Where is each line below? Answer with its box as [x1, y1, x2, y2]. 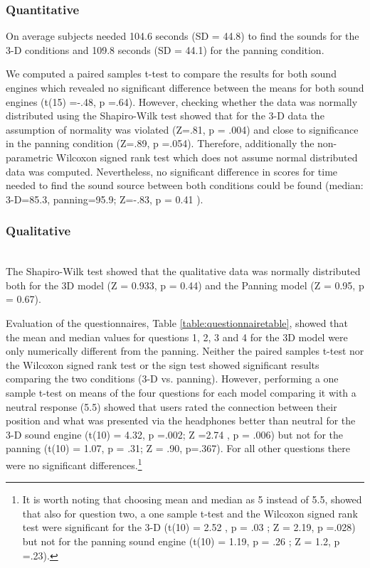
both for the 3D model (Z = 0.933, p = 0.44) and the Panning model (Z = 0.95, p [6, 277, 364, 292]
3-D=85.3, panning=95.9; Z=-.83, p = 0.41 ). [6, 191, 203, 206]
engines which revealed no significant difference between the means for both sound [6, 80, 364, 95]
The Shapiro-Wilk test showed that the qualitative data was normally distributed [6, 264, 361, 279]
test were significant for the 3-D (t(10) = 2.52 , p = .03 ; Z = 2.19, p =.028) [22, 520, 356, 535]
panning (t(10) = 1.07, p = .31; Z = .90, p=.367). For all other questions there [6, 441, 350, 456]
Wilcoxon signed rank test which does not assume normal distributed [55, 149, 358, 164]
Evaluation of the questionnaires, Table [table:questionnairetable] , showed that [6, 315, 348, 330]
